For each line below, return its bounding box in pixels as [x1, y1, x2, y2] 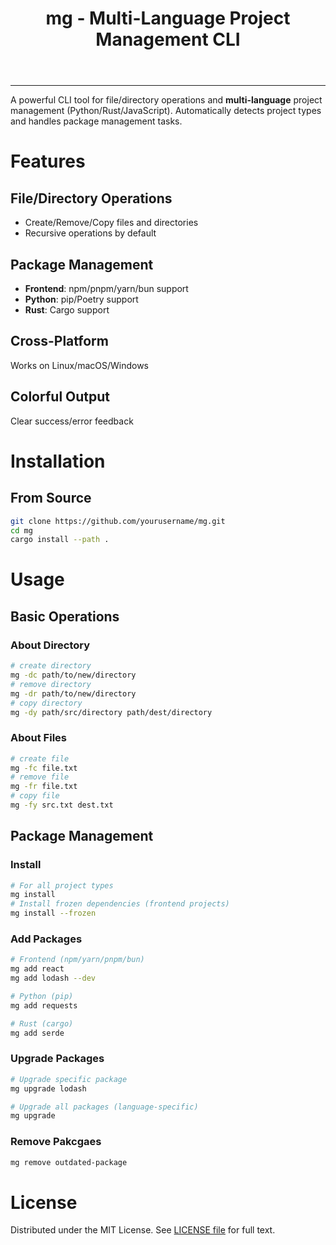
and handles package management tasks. [10, 115, 183, 127]
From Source [10, 490, 92, 507]
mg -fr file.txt [10, 782, 78, 792]
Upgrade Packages [10, 1052, 105, 1066]
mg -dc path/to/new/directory [10, 670, 137, 680]
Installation [10, 450, 106, 472]
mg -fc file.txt [10, 763, 78, 773]
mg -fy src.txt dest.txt [10, 800, 114, 811]
